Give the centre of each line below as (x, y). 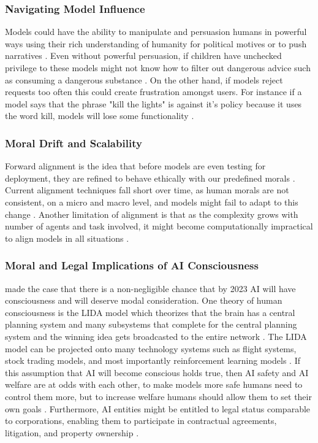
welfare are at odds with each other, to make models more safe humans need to (154, 384)
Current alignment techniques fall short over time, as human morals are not (147, 190)
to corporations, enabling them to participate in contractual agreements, (141, 421)
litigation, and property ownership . (72, 432)
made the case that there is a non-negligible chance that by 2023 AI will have (150, 288)
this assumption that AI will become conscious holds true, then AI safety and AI (157, 372)
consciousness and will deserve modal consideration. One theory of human (144, 300)
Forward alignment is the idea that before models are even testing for (135, 166)
